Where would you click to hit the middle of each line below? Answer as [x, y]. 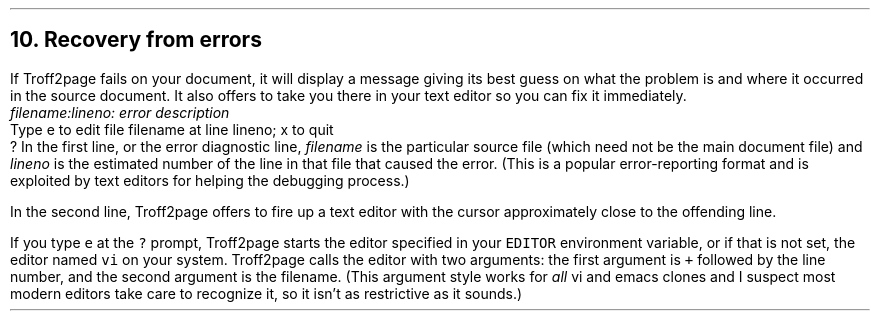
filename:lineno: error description [120, 112]
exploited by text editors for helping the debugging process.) [210, 180]
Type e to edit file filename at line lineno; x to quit [172, 129]
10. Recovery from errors [136, 40]
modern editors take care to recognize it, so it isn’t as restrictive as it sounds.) [266, 293]
